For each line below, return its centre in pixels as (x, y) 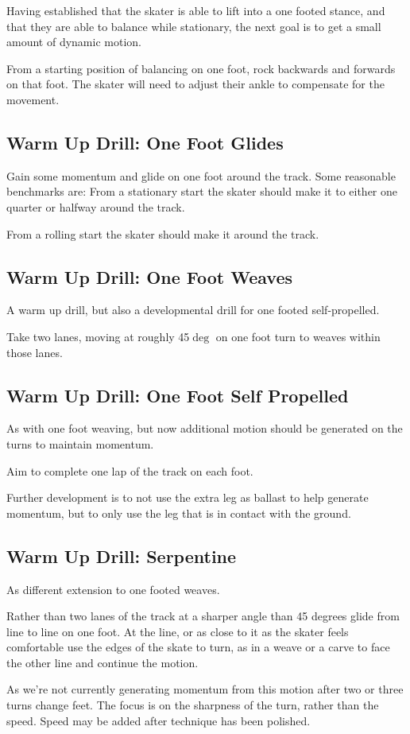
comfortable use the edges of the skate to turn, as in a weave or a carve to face (198, 647)
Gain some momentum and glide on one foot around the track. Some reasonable (201, 175)
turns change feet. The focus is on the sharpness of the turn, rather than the (193, 705)
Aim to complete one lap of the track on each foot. (130, 470)
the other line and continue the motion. (102, 662)
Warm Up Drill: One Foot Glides (145, 142)
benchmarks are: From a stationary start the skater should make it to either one (202, 191)
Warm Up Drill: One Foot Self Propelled (178, 395)
